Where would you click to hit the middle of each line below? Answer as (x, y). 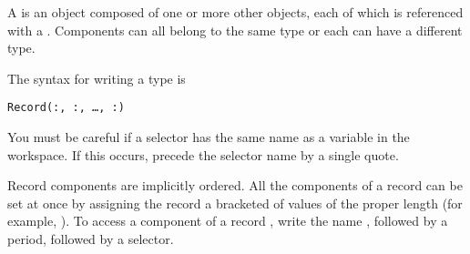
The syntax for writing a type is (97, 78)
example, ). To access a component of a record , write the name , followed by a (228, 221)
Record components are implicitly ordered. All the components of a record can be (235, 185)
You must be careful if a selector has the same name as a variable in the (209, 137)
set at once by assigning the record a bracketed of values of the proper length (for (235, 203)
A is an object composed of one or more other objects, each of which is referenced (235, 12)
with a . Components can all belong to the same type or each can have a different (235, 30)
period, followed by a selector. (91, 239)
